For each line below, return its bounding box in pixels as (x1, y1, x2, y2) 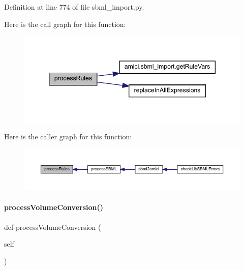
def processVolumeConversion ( (4, 221, 101, 232)
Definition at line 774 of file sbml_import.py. (4, 2, 144, 12)
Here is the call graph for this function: (4, 18, 126, 29)
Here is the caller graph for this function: (4, 131, 132, 142)
